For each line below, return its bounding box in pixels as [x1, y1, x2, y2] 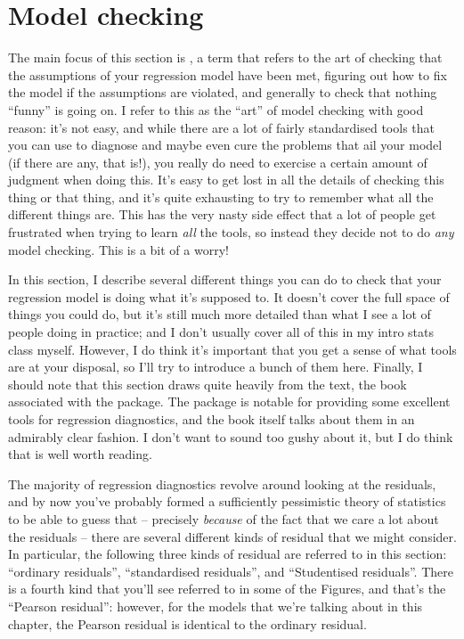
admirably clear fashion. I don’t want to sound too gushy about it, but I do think [8, 427, 453, 446]
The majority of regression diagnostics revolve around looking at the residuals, [8, 474, 436, 493]
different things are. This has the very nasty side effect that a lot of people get [8, 205, 436, 224]
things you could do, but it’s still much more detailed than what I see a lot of [8, 305, 431, 324]
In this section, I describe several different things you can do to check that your [8, 270, 442, 289]
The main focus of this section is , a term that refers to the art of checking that [8, 48, 443, 67]
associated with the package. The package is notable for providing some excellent [8, 392, 451, 411]
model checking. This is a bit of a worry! [8, 240, 229, 258]
